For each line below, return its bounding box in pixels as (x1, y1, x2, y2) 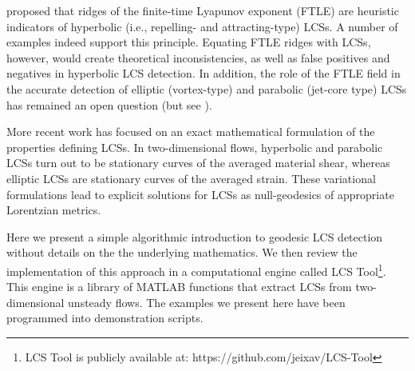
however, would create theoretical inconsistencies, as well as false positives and (6, 49, 390, 66)
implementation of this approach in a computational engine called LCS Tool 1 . (6, 260, 386, 279)
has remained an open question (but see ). (6, 96, 212, 113)
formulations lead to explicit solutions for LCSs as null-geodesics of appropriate (6, 185, 394, 202)
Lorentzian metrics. (6, 201, 101, 218)
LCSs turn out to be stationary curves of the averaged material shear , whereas (6, 154, 390, 171)
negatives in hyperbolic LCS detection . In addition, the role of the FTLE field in (6, 65, 401, 82)
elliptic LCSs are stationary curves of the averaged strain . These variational (6, 170, 376, 186)
